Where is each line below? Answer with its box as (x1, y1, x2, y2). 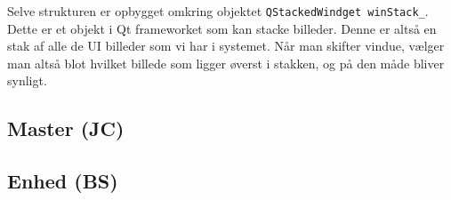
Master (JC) (7, 115, 125, 142)
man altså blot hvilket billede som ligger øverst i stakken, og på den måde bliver (7, 53, 445, 72)
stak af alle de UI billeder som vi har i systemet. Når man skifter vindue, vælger (7, 36, 445, 55)
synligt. (7, 71, 47, 90)
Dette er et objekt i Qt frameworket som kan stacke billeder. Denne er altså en (7, 19, 437, 37)
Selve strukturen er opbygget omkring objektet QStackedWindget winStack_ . (7, 2, 429, 20)
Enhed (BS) (7, 167, 118, 195)
